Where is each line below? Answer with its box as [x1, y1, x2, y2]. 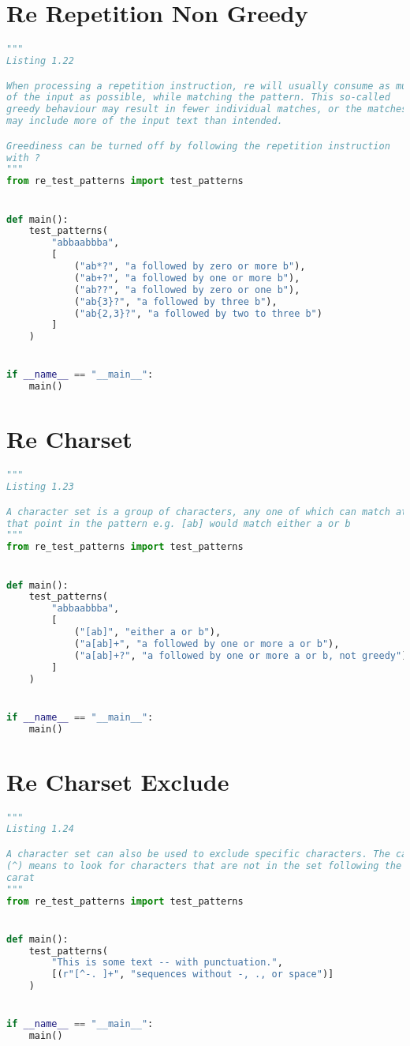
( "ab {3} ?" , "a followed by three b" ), [73, 295, 278, 307]
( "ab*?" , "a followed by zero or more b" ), [73, 261, 306, 272]
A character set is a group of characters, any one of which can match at [6, 506, 408, 517]
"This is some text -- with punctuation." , [51, 957, 283, 969]
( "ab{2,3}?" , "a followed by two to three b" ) [73, 307, 322, 319]
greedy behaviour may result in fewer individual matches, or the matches [6, 103, 408, 115]
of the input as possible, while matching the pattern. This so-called [6, 92, 390, 103]
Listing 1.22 [6, 55, 74, 66]
